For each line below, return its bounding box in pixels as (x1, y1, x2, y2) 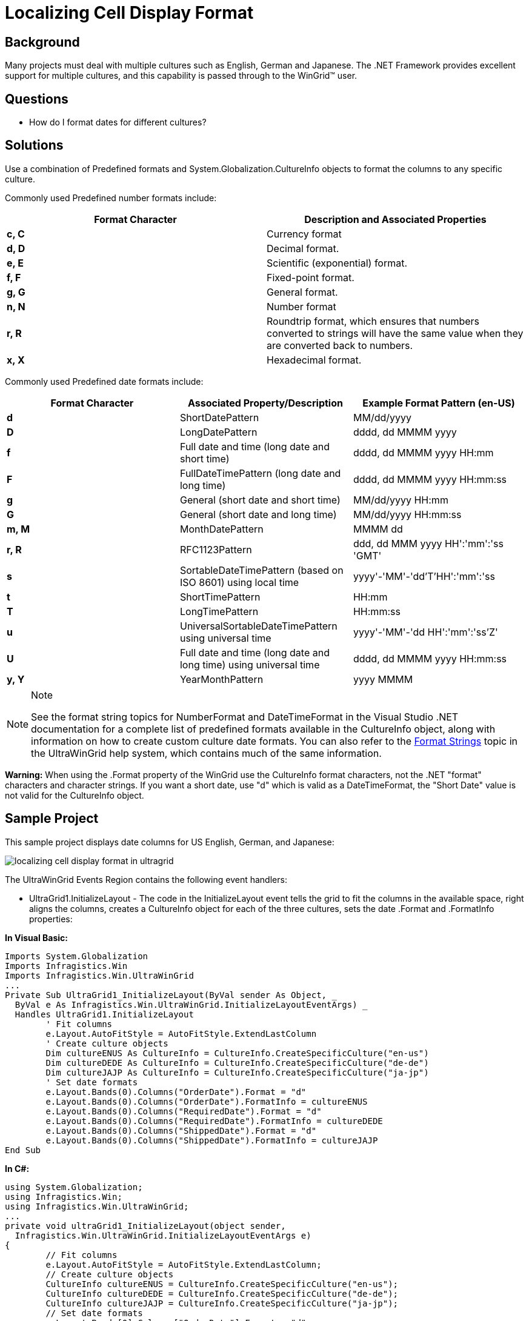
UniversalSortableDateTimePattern (179, 619, 338, 632)
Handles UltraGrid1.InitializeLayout (15, 1009, 194, 1019)
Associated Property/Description (187, 396, 343, 409)
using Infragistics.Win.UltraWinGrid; (5, 1201, 189, 1211)
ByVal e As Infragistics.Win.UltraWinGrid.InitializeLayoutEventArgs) (15, 999, 358, 1010)
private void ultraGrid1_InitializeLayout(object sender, (5, 1220, 286, 1231)
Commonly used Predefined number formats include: (5, 192, 217, 203)
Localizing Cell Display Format (5, 2, 254, 23)
